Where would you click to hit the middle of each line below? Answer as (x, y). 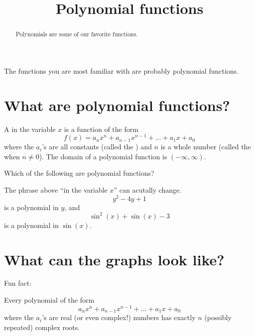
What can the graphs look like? (114, 259)
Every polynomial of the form (49, 300)
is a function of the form (101, 129)
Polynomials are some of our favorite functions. (77, 34)
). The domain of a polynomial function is (103, 156)
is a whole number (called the (206, 147)
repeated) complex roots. (42, 327)
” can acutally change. (148, 190)
